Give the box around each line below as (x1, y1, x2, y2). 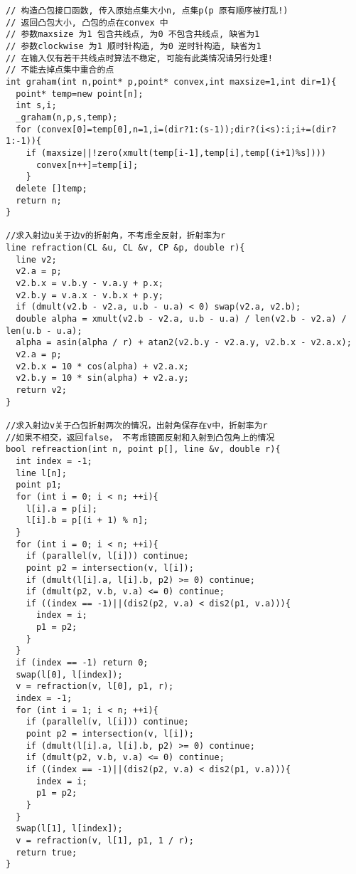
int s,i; (16, 100, 57, 111)
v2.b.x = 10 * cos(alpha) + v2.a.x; (16, 361, 189, 372)
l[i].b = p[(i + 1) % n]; (26, 515, 149, 526)
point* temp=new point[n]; (16, 88, 144, 99)
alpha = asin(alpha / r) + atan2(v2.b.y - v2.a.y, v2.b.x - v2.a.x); (16, 337, 352, 348)
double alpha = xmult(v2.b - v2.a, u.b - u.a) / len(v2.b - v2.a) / (16, 314, 347, 325)
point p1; (16, 480, 62, 490)
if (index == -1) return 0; (16, 658, 149, 668)
